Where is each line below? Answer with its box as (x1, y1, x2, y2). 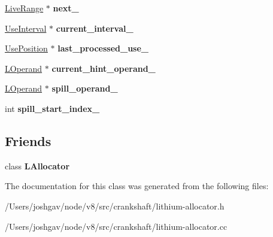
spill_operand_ (51, 82, 118, 95)
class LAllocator (5, 159, 70, 172)
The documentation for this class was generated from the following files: (5, 180, 269, 192)
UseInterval (5, 22, 47, 34)
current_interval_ (56, 22, 134, 34)
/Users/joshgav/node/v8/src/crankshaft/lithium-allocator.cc (5, 220, 227, 232)
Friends (5, 131, 51, 150)
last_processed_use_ (57, 42, 148, 54)
